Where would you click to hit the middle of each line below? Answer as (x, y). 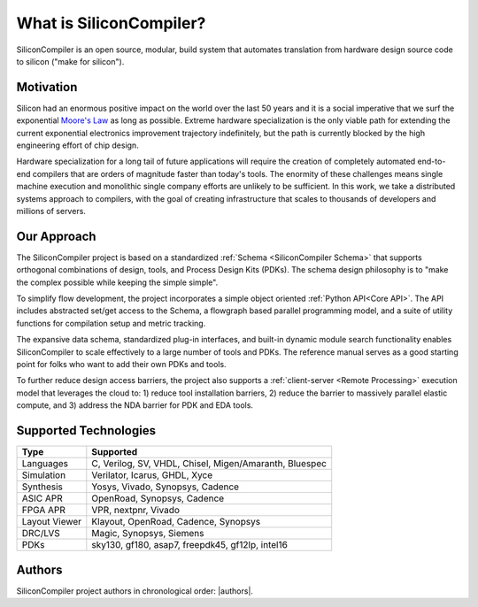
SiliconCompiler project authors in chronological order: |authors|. (135, 591)
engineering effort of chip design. (77, 145)
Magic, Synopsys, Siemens (148, 534)
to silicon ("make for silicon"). (70, 61)
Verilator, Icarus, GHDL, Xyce (152, 475)
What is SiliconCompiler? (111, 23)
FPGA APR (44, 511)
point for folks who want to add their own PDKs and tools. (121, 364)
